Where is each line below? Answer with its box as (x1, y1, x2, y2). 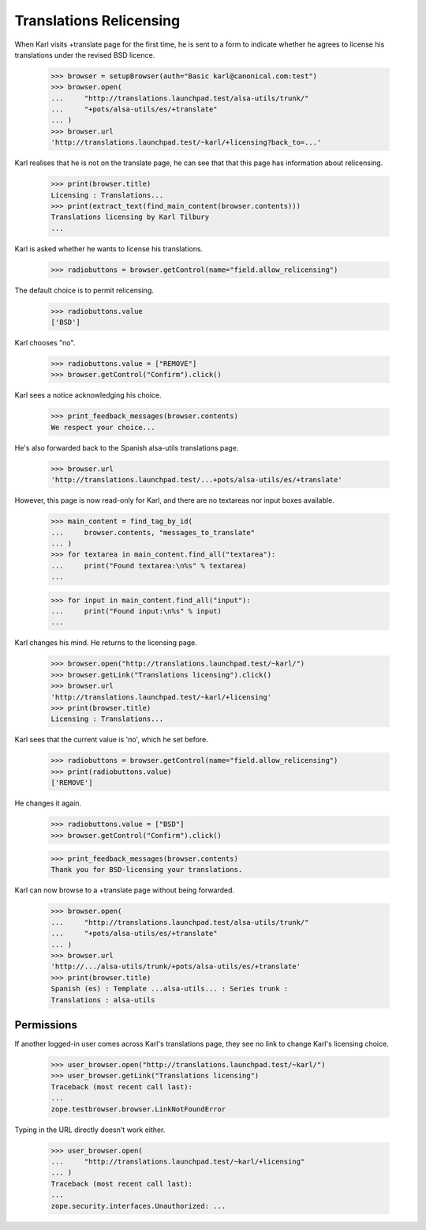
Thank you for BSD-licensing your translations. (50, 866, 243, 874)
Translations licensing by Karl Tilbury (50, 213, 209, 221)
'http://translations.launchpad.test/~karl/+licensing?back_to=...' (50, 138, 322, 147)
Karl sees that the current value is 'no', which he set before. (14, 735, 208, 745)
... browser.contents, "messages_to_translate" (50, 528, 256, 537)
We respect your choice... (50, 423, 155, 432)
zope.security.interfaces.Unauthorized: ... (50, 1202, 226, 1210)
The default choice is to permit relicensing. (14, 285, 154, 295)
